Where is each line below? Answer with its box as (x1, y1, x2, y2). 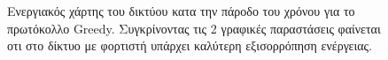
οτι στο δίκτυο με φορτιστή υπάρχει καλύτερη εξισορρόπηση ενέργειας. (7, 36, 373, 55)
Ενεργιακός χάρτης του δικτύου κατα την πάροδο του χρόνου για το (7, 2, 355, 19)
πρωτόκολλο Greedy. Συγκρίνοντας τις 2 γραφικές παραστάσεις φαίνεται (7, 19, 381, 37)
